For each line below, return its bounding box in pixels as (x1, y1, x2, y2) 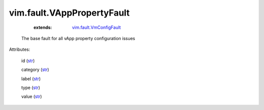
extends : (33, 24, 52, 30)
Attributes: (9, 46, 30, 52)
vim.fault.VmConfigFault (72, 24, 121, 30)
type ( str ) (21, 85, 40, 90)
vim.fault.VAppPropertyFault (9, 7, 130, 18)
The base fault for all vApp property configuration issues (21, 35, 135, 41)
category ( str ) (21, 66, 49, 73)
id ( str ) (21, 58, 35, 64)
